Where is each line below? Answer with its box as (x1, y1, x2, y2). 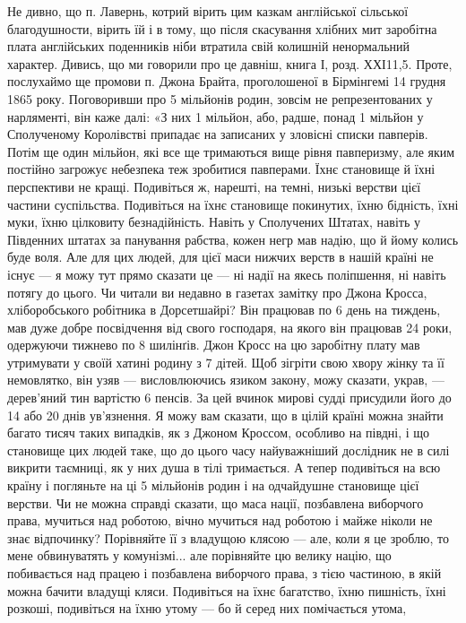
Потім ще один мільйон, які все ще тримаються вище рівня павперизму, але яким (7, 142, 455, 160)
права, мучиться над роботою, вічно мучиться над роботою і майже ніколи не (7, 511, 433, 530)
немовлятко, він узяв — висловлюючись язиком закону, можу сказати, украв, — (7, 370, 444, 389)
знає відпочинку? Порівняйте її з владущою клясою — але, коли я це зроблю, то (7, 528, 449, 547)
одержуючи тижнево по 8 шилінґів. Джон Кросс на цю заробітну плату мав (7, 335, 420, 354)
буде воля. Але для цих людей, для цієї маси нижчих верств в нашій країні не (7, 247, 434, 266)
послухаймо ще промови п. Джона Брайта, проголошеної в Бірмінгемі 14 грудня (7, 72, 446, 91)
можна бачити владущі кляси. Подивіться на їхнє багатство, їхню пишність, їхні (7, 581, 446, 600)
